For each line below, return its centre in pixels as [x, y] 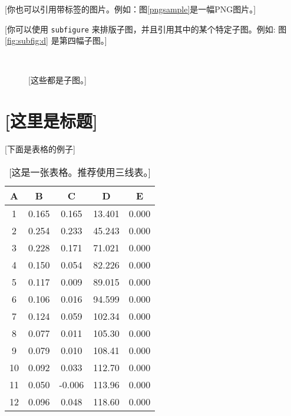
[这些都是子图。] [57, 80]
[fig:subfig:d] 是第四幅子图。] [56, 40]
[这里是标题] [51, 121]
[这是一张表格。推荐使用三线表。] [80, 172]
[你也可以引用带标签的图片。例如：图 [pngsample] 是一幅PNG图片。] [130, 9]
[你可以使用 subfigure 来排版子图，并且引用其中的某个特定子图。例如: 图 [146, 29]
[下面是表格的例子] [40, 149]
